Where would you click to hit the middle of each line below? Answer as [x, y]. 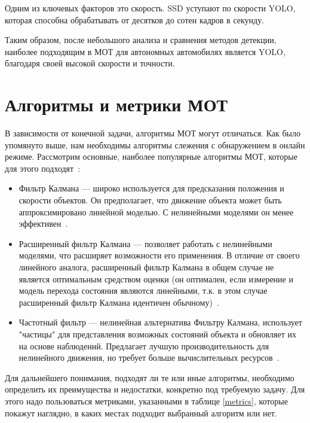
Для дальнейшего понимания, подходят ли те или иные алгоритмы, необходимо [150, 377]
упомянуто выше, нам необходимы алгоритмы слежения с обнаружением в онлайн [155, 144]
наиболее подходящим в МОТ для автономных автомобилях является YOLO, [145, 51]
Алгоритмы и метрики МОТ [116, 104]
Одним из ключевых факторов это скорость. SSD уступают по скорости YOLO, [150, 8]
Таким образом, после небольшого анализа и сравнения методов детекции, [141, 40]
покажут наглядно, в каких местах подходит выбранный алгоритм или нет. [141, 413]
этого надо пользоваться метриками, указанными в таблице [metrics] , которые [146, 401]
